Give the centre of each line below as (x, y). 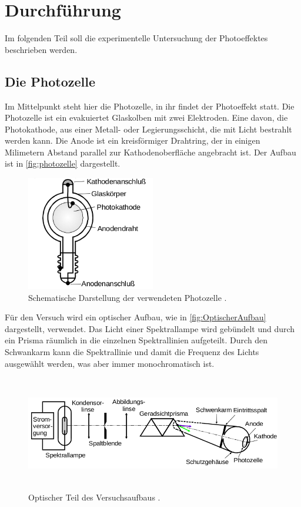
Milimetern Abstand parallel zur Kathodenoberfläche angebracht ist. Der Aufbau (150, 152)
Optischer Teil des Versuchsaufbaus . (94, 497)
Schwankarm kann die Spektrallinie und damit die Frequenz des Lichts (132, 352)
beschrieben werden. (41, 49)
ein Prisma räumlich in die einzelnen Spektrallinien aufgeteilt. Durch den (136, 340)
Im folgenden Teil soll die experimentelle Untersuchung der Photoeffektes (136, 38)
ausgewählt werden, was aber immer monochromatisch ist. (110, 363)
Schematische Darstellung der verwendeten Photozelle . (128, 297)
